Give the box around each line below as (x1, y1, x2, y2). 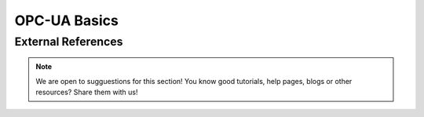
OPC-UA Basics (14, 12, 119, 29)
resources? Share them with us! (35, 87, 138, 97)
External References (14, 35, 123, 49)
